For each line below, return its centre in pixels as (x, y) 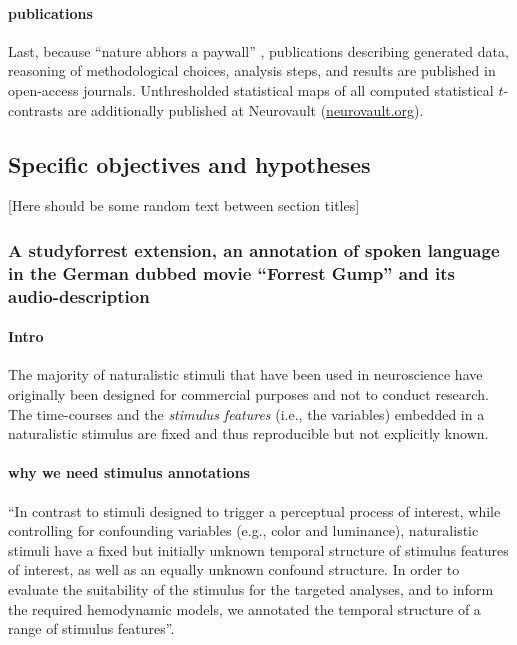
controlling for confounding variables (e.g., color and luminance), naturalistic (243, 530)
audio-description (79, 295)
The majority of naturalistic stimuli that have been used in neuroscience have (245, 374)
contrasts (36, 109)
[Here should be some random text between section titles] (184, 205)
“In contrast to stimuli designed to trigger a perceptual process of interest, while (254, 510)
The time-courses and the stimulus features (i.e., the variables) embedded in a (246, 413)
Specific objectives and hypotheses (189, 163)
